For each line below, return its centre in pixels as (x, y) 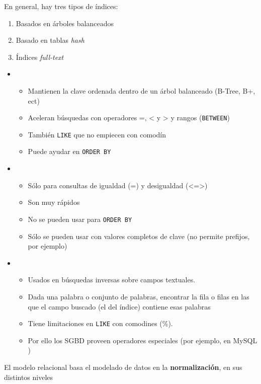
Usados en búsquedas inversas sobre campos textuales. (112, 280)
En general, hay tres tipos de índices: (61, 6)
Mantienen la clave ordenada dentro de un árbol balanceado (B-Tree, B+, (142, 90)
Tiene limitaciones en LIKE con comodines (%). (100, 323)
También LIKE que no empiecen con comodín (97, 134)
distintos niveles (29, 377)
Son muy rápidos (54, 202)
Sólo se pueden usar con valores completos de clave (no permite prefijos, (139, 236)
